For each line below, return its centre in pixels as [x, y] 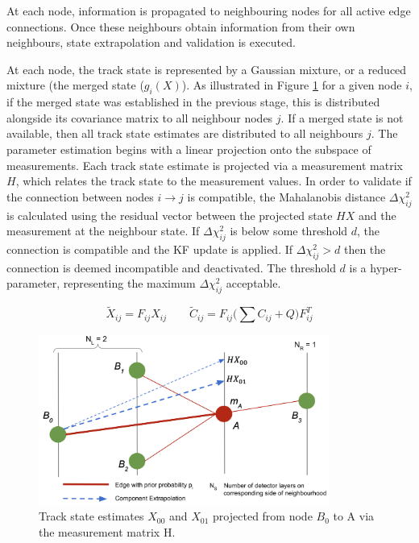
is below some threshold [289, 231]
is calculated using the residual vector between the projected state [170, 215]
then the [365, 249]
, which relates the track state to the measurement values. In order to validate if [214, 181]
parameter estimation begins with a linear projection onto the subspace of [189, 149]
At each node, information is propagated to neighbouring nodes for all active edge [209, 10]
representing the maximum [129, 283]
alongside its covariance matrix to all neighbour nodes [140, 117]
